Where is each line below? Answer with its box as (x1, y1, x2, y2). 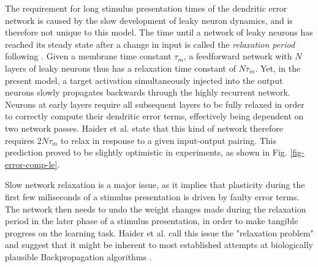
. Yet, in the (255, 61, 301, 74)
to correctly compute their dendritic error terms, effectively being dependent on (5, 110, 304, 122)
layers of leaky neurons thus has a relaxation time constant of (5, 61, 236, 74)
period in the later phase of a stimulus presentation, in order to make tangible (5, 214, 298, 227)
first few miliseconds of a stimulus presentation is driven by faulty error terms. (5, 190, 300, 203)
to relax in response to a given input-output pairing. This (61, 133, 277, 146)
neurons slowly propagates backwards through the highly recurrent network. (5, 86, 290, 99)
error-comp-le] (5, 157, 58, 170)
